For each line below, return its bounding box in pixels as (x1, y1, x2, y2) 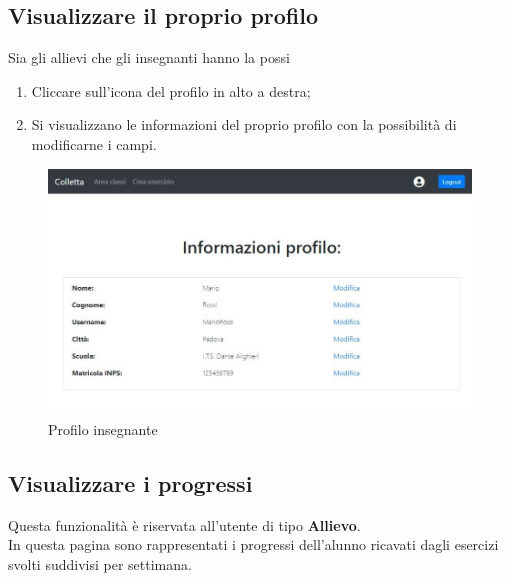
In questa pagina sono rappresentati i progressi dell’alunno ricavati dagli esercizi (8, 534, 499, 555)
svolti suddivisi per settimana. (8, 553, 192, 574)
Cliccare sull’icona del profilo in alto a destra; (31, 80, 311, 101)
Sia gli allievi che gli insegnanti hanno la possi (8, 47, 290, 68)
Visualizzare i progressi (8, 467, 253, 498)
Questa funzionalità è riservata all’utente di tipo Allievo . (8, 514, 361, 535)
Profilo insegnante (48, 418, 158, 439)
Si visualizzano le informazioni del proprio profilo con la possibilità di (31, 114, 457, 135)
